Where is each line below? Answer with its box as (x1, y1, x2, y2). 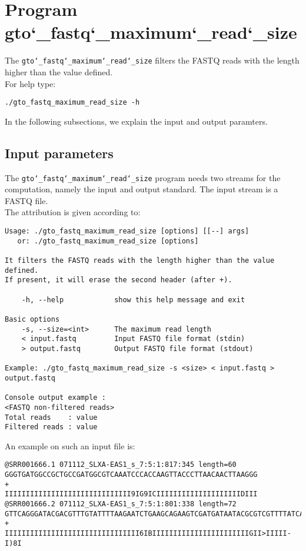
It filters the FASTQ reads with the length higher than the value (5, 256, 275, 265)
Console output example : (5, 393, 106, 402)
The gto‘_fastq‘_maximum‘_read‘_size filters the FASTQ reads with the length (5, 54, 300, 66)
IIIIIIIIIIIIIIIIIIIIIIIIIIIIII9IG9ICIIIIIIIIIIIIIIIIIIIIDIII (5, 490, 258, 499)
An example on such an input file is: (5, 439, 135, 452)
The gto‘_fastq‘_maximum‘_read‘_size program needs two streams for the (5, 171, 281, 183)
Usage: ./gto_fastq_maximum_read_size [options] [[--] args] (5, 227, 250, 236)
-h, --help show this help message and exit (21, 295, 245, 304)
